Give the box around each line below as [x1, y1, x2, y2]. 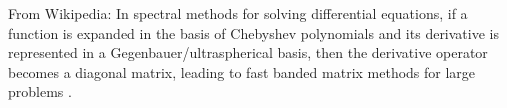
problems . [8, 81, 72, 102]
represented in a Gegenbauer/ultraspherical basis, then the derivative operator [8, 42, 488, 63]
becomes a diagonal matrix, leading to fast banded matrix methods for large [8, 61, 476, 82]
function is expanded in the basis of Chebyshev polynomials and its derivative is [8, 22, 499, 43]
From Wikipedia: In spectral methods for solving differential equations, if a [8, 3, 468, 23]
